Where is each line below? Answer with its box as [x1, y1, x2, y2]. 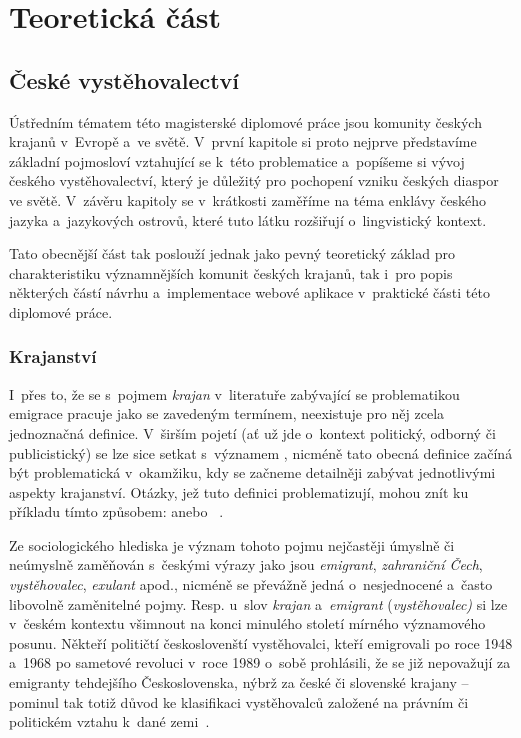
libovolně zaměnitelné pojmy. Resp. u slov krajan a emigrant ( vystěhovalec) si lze [9, 593, 508, 614]
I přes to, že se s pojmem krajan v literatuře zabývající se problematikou [9, 383, 460, 404]
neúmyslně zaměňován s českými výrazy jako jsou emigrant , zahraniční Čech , [9, 554, 483, 575]
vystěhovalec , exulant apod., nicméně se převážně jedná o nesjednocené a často [9, 574, 493, 595]
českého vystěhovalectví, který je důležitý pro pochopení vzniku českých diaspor [9, 170, 499, 191]
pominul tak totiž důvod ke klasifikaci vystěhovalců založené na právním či [9, 691, 469, 712]
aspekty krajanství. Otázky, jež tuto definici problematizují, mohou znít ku [9, 481, 469, 502]
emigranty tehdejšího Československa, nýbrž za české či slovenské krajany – [9, 672, 469, 693]
